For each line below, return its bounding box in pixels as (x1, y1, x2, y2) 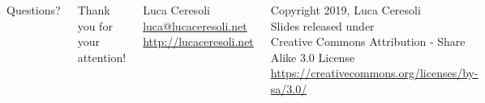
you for (77, 17, 113, 34)
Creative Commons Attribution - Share (270, 33, 466, 50)
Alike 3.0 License (270, 48, 355, 65)
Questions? (6, 2, 61, 18)
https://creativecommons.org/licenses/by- (270, 64, 479, 81)
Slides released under (270, 17, 375, 34)
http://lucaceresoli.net (143, 33, 254, 50)
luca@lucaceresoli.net (143, 17, 247, 34)
